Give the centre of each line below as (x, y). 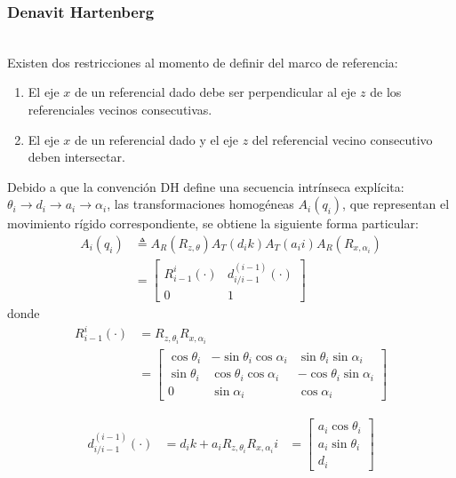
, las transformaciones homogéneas (200, 204)
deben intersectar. (76, 157)
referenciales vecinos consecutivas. (120, 109)
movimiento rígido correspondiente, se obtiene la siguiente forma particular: (213, 223)
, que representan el (396, 204)
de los (386, 92)
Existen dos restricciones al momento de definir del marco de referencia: (203, 62)
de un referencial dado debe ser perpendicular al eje (215, 92)
